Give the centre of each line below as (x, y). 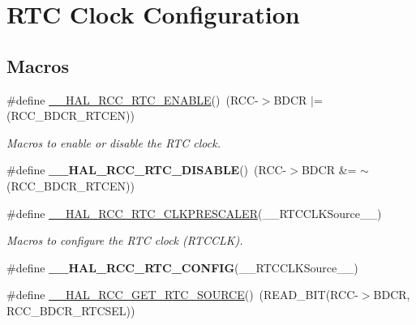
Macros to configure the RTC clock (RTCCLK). (125, 240)
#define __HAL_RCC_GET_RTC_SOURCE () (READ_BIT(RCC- (182, 295)
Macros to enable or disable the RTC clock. (114, 142)
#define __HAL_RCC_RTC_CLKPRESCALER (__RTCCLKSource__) (194, 213)
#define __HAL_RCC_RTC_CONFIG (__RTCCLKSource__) (182, 267)
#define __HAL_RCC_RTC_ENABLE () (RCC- (133, 99)
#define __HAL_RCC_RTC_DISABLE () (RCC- (147, 170)
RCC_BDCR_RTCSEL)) (71, 310)
